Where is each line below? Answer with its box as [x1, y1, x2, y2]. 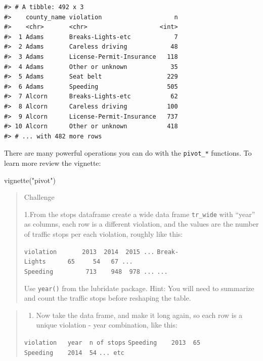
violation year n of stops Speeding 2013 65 [24, 339, 201, 346]
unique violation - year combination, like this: [36, 319, 178, 330]
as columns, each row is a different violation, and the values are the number [24, 219, 259, 229]
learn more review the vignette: [4, 157, 101, 168]
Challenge [24, 192, 55, 202]
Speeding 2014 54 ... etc [24, 349, 124, 356]
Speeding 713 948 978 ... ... [24, 268, 168, 275]
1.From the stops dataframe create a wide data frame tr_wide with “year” [24, 208, 255, 219]
